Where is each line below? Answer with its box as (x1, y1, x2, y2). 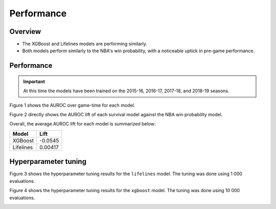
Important (23, 78, 45, 85)
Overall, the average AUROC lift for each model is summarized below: (9, 121, 156, 127)
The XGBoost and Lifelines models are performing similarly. (22, 41, 148, 47)
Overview (9, 27, 41, 36)
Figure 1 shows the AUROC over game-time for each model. (9, 102, 135, 108)
